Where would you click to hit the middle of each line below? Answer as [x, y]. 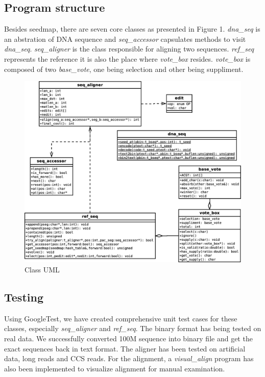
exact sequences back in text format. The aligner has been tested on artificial [125, 348]
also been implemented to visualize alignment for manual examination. [115, 368]
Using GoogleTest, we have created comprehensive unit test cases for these [121, 318]
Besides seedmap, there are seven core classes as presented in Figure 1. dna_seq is [132, 29]
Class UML [42, 270]
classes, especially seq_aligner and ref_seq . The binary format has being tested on [133, 328]
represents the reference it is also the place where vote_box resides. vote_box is [127, 58]
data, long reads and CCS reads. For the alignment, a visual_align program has [129, 358]
